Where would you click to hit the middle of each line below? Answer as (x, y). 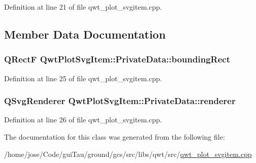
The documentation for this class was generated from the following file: (115, 137)
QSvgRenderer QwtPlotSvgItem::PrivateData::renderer (120, 101)
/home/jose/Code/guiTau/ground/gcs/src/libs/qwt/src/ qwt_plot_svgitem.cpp (128, 154)
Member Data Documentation (85, 34)
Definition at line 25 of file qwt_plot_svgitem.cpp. (83, 78)
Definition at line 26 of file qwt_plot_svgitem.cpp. (83, 120)
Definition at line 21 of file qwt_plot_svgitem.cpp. (83, 7)
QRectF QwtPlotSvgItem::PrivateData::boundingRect (117, 59)
